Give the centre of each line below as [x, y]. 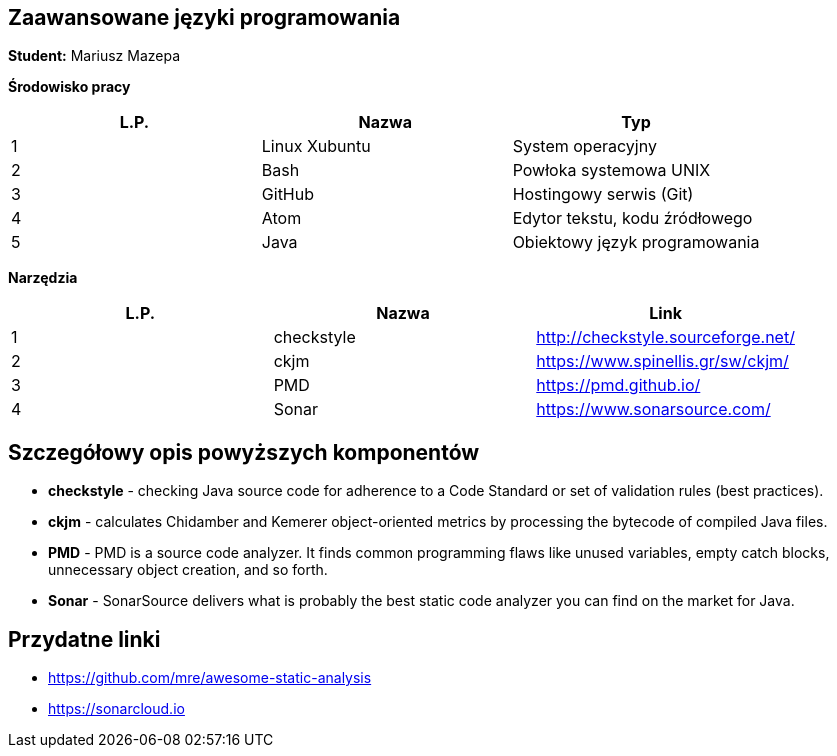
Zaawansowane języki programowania [204, 17]
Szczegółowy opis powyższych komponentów [244, 452]
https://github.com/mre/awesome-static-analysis [210, 678]
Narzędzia [43, 278]
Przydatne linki [84, 639]
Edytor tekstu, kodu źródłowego [632, 218]
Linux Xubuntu [316, 146]
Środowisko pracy [69, 87]
